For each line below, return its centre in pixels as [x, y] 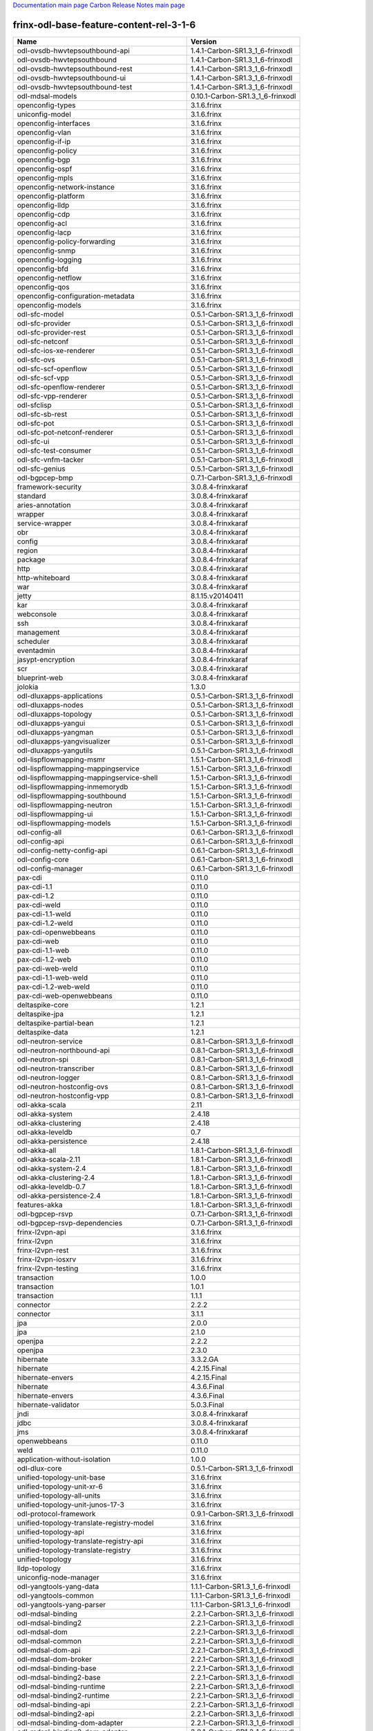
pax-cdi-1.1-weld [44, 914]
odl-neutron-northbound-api [64, 1050]
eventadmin [36, 650]
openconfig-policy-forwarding [66, 241]
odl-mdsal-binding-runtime [61, 1686]
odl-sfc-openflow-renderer [61, 386]
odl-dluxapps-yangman [55, 732]
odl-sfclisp [34, 405]
